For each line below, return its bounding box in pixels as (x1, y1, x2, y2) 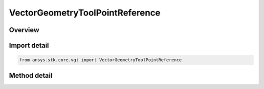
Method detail (9, 71, 53, 80)
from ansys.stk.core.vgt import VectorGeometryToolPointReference (19, 57, 182, 63)
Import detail (9, 41, 49, 50)
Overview (9, 26, 40, 34)
